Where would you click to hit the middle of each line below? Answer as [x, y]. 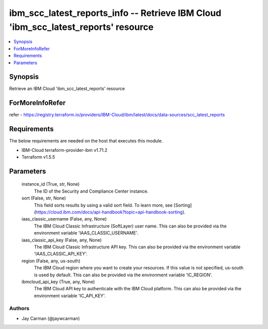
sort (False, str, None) [44, 198]
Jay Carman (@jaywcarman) [51, 318]
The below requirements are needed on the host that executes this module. [86, 141]
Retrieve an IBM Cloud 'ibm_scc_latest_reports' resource [67, 89]
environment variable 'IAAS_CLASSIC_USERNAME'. [86, 233]
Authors [19, 309]
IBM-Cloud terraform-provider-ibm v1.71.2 [65, 150]
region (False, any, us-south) [51, 261]
